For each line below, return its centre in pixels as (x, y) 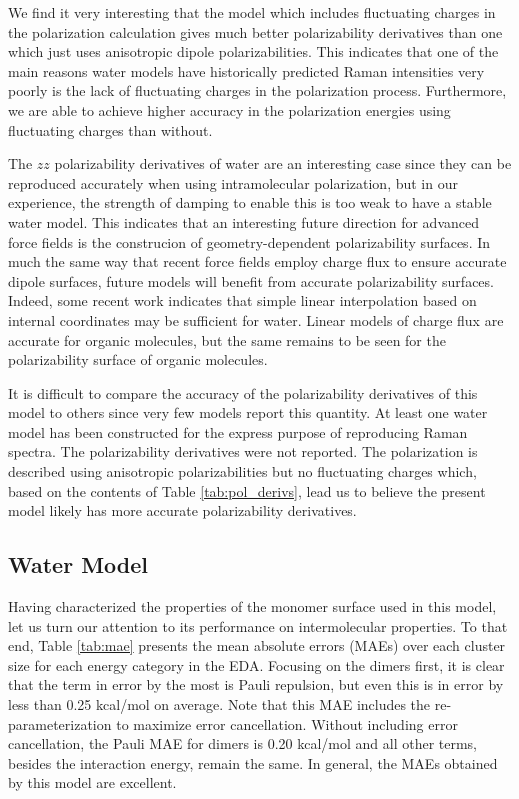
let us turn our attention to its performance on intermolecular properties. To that (258, 625)
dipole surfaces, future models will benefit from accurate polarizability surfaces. (251, 280)
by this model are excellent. (92, 782)
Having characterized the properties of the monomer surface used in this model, (252, 606)
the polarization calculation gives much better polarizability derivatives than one (255, 31)
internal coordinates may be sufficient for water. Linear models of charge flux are (256, 319)
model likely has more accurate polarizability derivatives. (182, 510)
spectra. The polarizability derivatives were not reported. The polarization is (243, 451)
